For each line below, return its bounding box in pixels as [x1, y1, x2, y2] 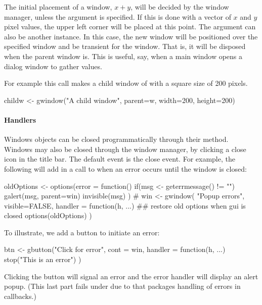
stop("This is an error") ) [4, 254, 81, 265]
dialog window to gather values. [4, 61, 102, 71]
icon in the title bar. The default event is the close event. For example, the [4, 154, 235, 164]
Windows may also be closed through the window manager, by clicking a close [4, 143, 246, 154]
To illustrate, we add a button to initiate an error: [4, 227, 160, 237]
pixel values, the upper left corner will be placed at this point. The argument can [4, 21, 256, 32]
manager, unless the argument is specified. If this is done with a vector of [4, 11, 231, 22]
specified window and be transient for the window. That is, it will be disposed [4, 41, 246, 52]
